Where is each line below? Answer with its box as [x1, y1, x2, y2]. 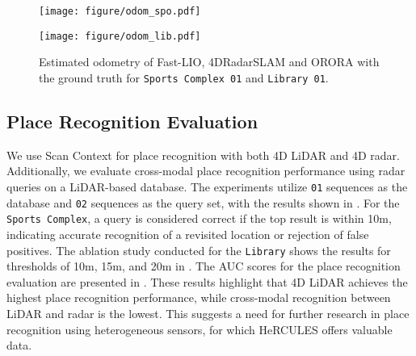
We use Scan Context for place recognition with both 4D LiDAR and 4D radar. [6, 146, 400, 163]
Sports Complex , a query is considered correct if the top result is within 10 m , [6, 210, 392, 227]
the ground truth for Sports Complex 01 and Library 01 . [39, 69, 329, 86]
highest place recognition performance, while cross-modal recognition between [6, 289, 391, 306]
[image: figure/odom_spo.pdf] [39, 6, 201, 17]
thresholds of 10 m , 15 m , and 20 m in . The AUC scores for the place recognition [6, 258, 401, 274]
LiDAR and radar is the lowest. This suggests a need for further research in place [6, 304, 410, 321]
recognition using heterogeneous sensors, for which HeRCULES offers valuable [6, 320, 393, 337]
